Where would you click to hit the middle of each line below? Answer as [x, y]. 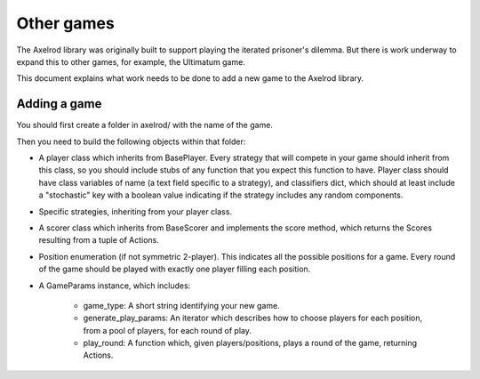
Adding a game [59, 104]
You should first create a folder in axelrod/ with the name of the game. [144, 125]
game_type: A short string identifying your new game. [181, 305]
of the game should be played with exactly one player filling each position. [175, 269]
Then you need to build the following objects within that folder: [131, 141]
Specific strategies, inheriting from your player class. [136, 211]
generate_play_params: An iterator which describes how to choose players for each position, [252, 318]
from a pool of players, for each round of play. [168, 330]
